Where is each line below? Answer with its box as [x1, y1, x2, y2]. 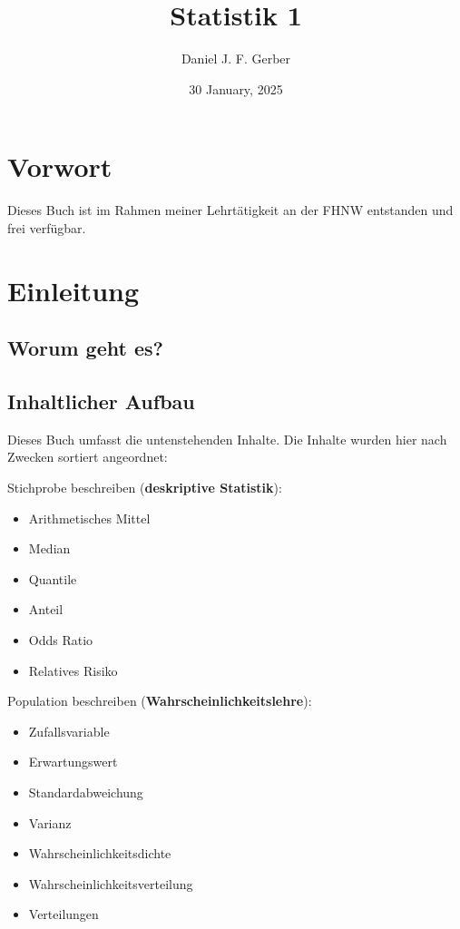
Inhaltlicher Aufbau [7, 386, 195, 415]
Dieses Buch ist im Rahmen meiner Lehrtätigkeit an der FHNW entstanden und [7, 200, 454, 220]
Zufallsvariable [28, 721, 110, 740]
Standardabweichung [28, 782, 143, 801]
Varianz [28, 813, 72, 832]
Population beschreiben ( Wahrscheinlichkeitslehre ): [7, 691, 312, 710]
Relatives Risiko [28, 660, 118, 680]
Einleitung [7, 271, 140, 308]
